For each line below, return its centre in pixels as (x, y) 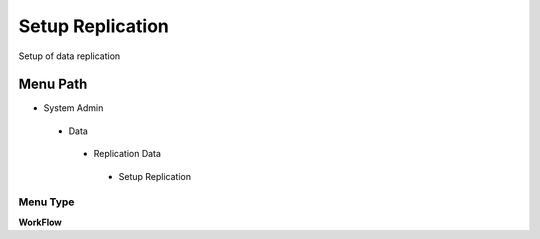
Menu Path (53, 84)
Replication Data (127, 154)
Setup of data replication (69, 56)
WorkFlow (40, 222)
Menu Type (46, 202)
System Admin (73, 108)
